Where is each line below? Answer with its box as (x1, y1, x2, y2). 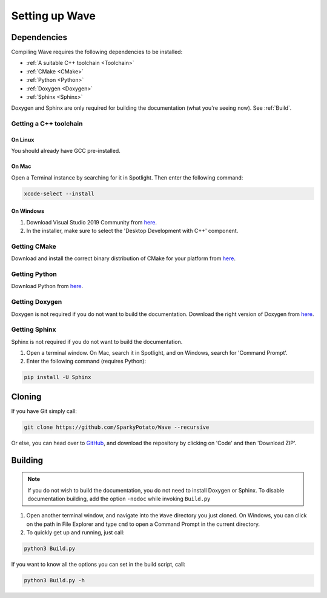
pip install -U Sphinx (24, 374, 91, 381)
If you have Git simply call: (11, 407, 77, 415)
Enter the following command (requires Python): (26, 358, 147, 365)
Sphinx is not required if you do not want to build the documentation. (11, 338, 183, 345)
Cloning (11, 391, 42, 401)
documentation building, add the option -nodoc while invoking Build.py (27, 495, 211, 503)
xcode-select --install (24, 190, 95, 197)
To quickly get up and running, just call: (26, 529, 125, 536)
